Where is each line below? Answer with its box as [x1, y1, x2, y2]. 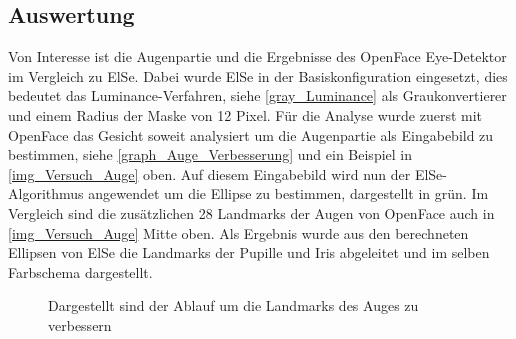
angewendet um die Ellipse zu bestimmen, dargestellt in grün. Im [88, 183, 489, 204]
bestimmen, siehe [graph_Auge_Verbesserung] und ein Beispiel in [8, 144, 412, 165]
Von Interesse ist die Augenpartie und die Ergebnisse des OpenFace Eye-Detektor [8, 46, 507, 67]
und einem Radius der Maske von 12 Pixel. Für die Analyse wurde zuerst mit [8, 104, 483, 125]
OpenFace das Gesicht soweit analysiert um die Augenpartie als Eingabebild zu [8, 124, 494, 145]
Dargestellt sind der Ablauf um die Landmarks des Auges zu [48, 295, 419, 316]
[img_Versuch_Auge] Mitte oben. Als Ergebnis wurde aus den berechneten [8, 222, 469, 243]
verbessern [48, 314, 112, 335]
